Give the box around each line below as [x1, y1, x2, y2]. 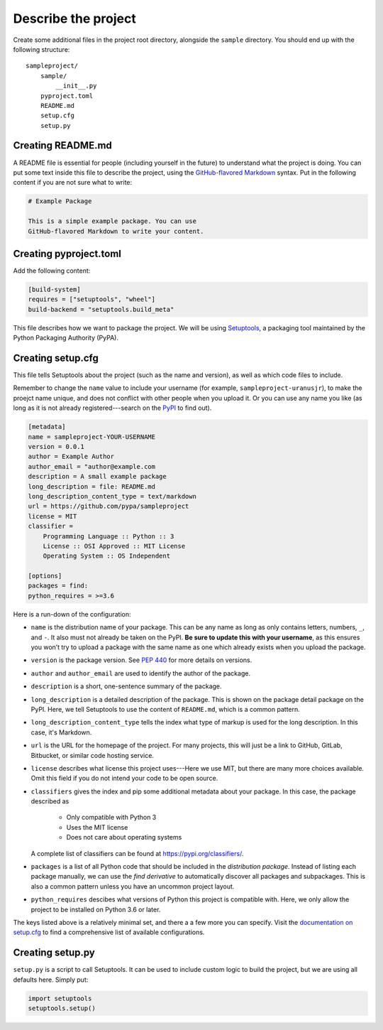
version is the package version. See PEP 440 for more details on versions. [30, 656, 252, 664]
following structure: [13, 45, 70, 53]
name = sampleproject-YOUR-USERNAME [28, 433, 156, 440]
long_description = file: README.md [28, 482, 156, 490]
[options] [28, 572, 62, 580]
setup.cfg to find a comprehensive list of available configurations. [13, 928, 205, 937]
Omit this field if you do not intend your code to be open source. [30, 774, 218, 783]
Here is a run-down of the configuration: [13, 609, 131, 618]
